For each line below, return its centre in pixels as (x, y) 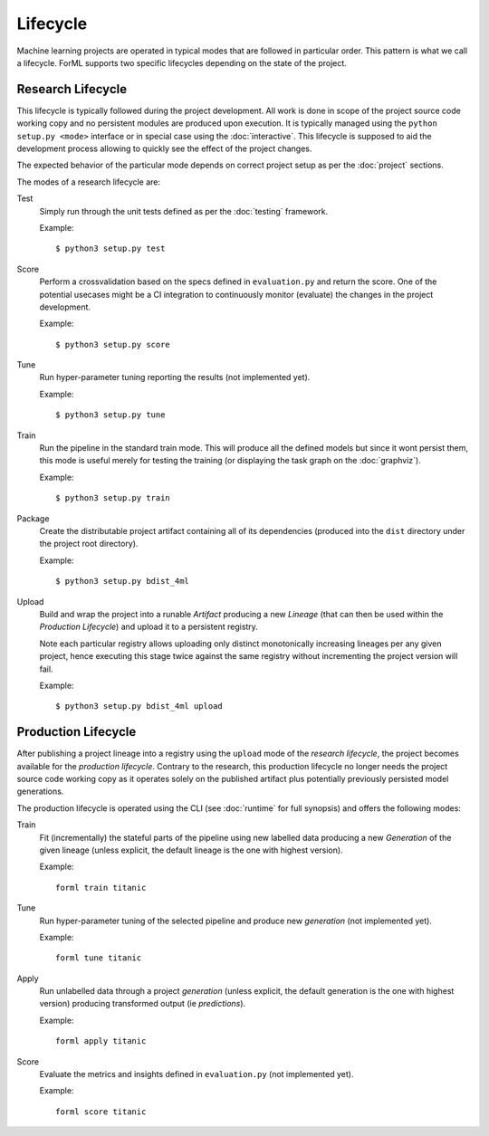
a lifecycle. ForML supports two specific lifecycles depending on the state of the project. (182, 62)
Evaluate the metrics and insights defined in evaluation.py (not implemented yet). (197, 1074)
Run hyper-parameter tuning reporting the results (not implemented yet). (175, 377)
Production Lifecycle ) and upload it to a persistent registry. (149, 627)
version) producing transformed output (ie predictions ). (143, 1004)
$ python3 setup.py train (113, 498)
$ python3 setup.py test (110, 248)
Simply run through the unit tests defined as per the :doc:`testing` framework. (184, 211)
